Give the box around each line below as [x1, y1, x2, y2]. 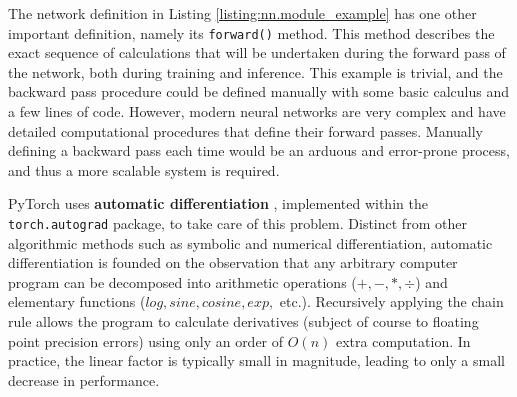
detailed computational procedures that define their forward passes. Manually [8, 120, 483, 141]
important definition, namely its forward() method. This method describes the [8, 22, 495, 43]
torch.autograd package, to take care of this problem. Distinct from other [8, 213, 467, 233]
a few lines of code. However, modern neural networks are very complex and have [8, 101, 506, 122]
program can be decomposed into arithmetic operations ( [8, 271, 357, 292]
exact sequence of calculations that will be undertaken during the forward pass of [8, 42, 506, 63]
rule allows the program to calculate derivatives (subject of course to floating [8, 311, 479, 332]
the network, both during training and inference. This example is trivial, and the [8, 61, 503, 82]
